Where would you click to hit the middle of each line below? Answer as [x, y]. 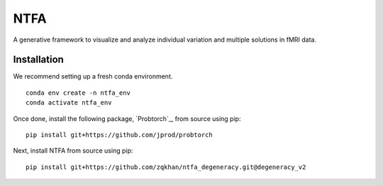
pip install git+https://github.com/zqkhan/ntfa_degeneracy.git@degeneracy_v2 [166, 167]
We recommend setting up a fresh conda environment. [93, 76]
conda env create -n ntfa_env [78, 93]
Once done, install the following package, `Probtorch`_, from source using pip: [127, 118]
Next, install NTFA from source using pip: [73, 151]
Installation [38, 60]
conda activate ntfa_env [69, 103]
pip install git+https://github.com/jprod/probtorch [119, 135]
